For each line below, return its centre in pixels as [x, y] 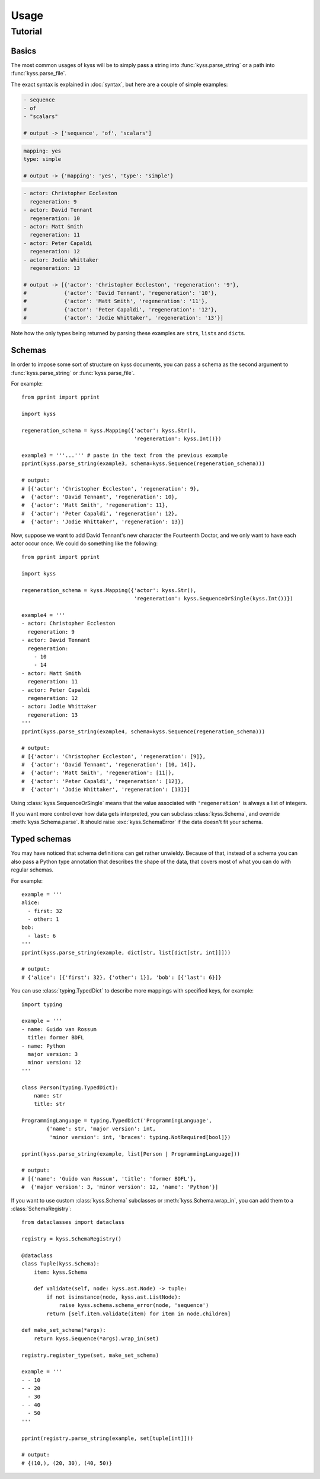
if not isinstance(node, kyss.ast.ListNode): [113, 1297]
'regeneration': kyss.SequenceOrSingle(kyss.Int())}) [213, 599]
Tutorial [27, 31]
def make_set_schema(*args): [64, 1330]
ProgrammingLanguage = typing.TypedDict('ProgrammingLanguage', [117, 1121]
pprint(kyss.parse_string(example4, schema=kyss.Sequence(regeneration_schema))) [143, 731]
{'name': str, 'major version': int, [101, 1129]
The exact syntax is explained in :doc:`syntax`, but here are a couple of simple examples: [119, 84]
